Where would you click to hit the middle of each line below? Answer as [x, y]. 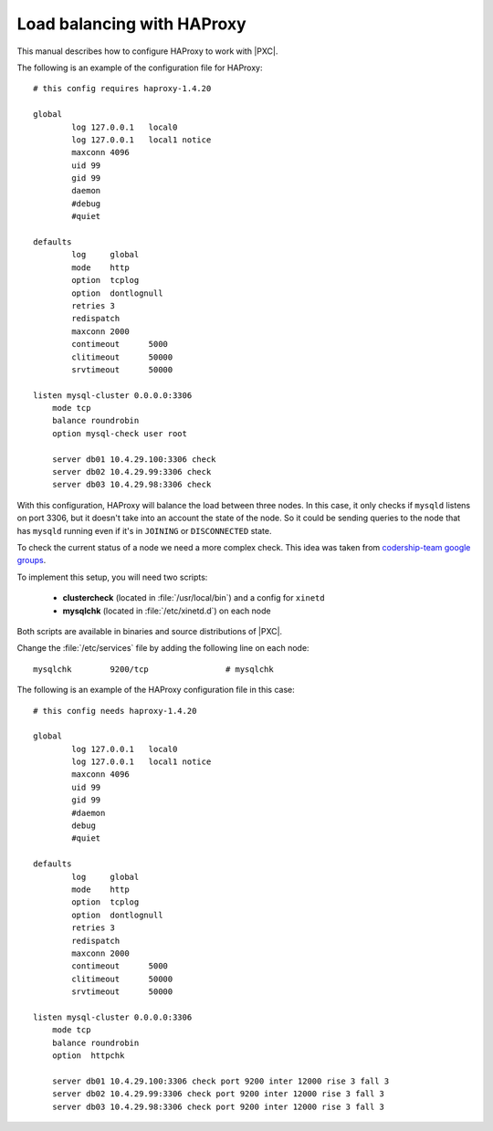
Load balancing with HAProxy [131, 24]
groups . [31, 560]
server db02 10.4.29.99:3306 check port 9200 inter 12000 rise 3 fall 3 [218, 1094]
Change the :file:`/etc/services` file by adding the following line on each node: [163, 648]
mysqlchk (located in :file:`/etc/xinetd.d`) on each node [167, 611]
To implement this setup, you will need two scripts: [112, 577]
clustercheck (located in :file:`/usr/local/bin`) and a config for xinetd [194, 598]
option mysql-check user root [119, 433]
